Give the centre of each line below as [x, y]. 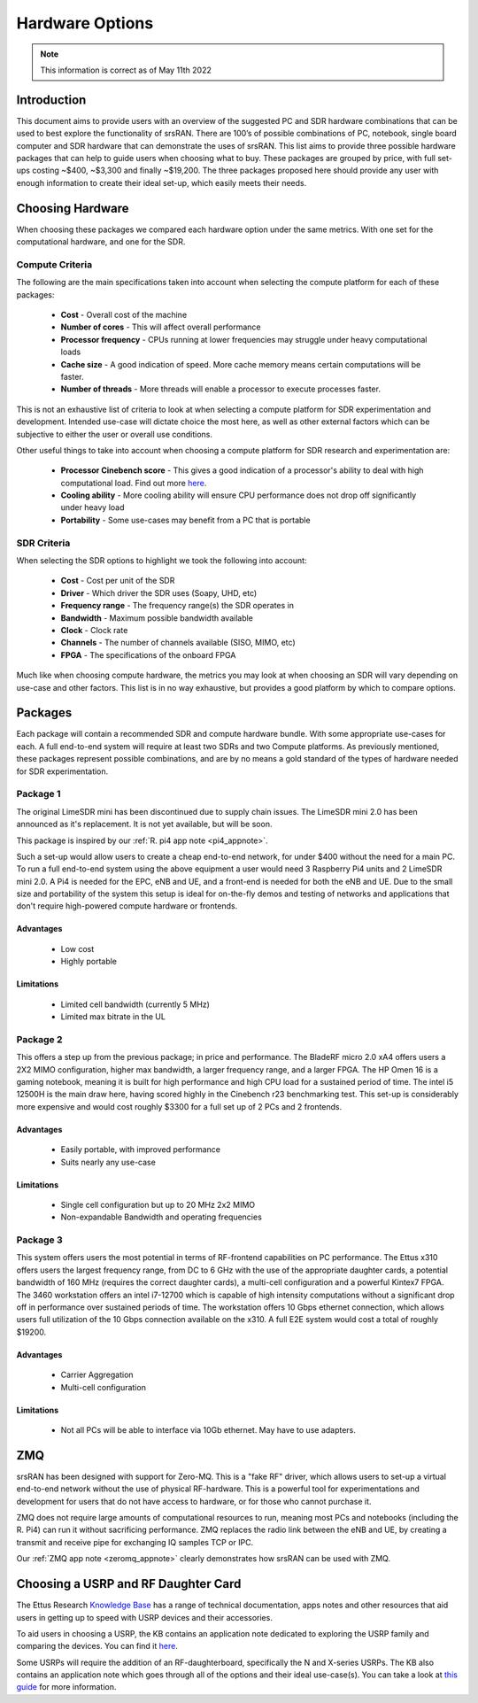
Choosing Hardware [73, 208]
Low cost [77, 948]
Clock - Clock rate [94, 630]
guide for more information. [66, 1687]
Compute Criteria [54, 264]
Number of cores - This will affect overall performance [161, 327]
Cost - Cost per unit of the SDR [118, 581]
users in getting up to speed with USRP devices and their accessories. [145, 1617]
